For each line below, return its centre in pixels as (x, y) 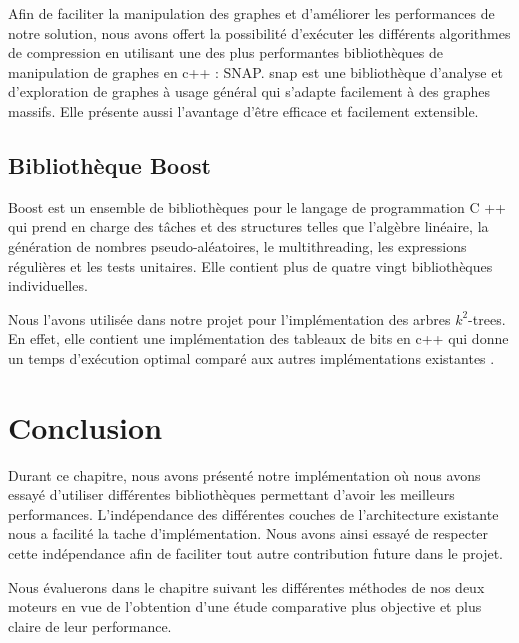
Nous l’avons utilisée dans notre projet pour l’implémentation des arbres (229, 318)
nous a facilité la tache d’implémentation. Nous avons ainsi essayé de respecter (248, 533)
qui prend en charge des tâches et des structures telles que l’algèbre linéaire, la (248, 226)
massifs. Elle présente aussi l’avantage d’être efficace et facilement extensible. (243, 110)
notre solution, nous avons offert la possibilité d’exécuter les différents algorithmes (259, 32)
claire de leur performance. (90, 625)
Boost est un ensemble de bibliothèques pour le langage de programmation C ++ (257, 206)
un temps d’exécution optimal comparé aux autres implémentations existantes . (251, 357)
